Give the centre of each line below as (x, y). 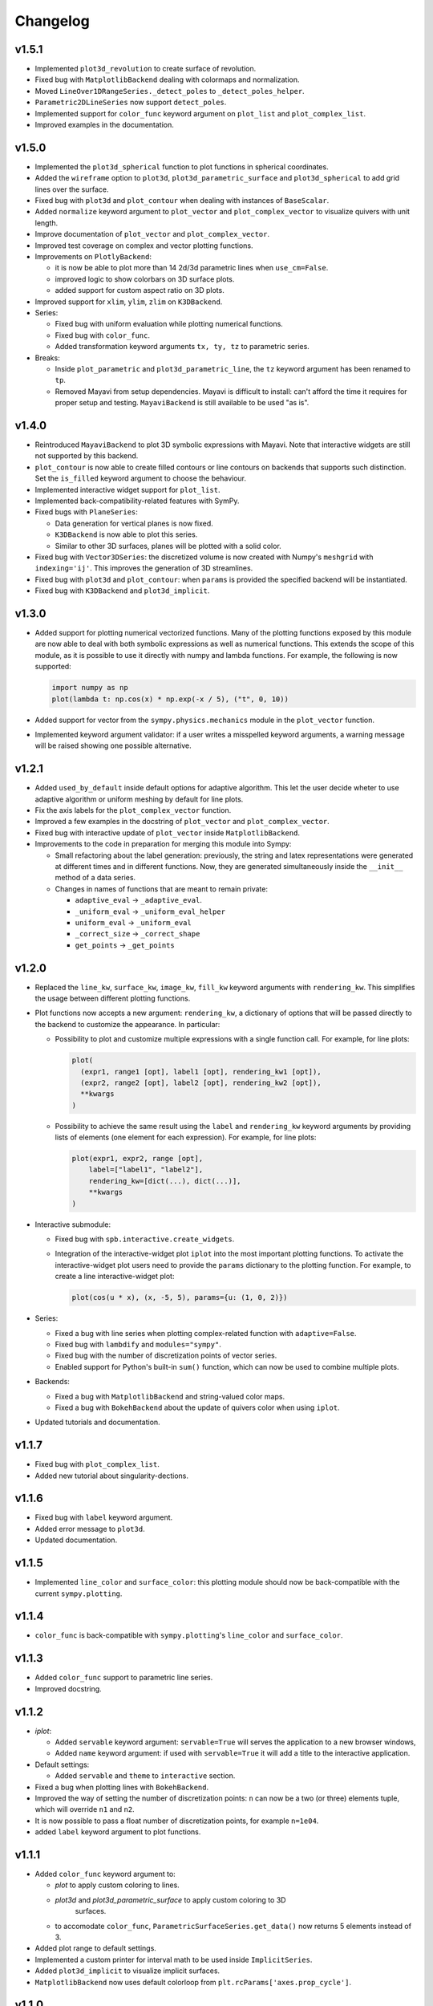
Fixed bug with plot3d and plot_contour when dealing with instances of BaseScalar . (182, 201)
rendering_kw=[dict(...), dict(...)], (165, 1181)
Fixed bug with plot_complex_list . (97, 1464)
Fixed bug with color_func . (103, 335)
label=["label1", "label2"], (146, 1170)
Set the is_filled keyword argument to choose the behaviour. (140, 478)
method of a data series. (95, 878)
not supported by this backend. (87, 456)
